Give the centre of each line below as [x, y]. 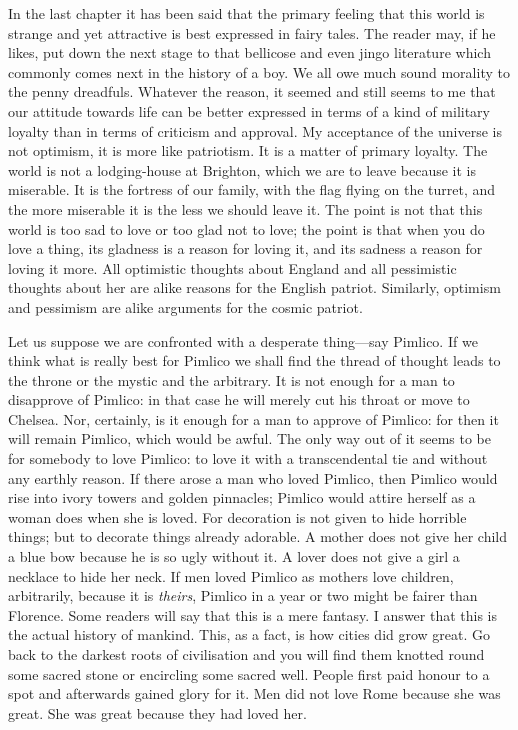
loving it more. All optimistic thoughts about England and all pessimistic [232, 267]
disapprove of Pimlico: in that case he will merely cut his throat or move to [239, 399]
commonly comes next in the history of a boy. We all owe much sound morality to [259, 71]
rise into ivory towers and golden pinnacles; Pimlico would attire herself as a [242, 497]
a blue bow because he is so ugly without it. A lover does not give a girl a [234, 556]
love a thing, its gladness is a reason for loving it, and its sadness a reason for [245, 248]
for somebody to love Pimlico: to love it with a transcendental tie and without [248, 458]
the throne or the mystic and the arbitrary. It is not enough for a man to [231, 379]
